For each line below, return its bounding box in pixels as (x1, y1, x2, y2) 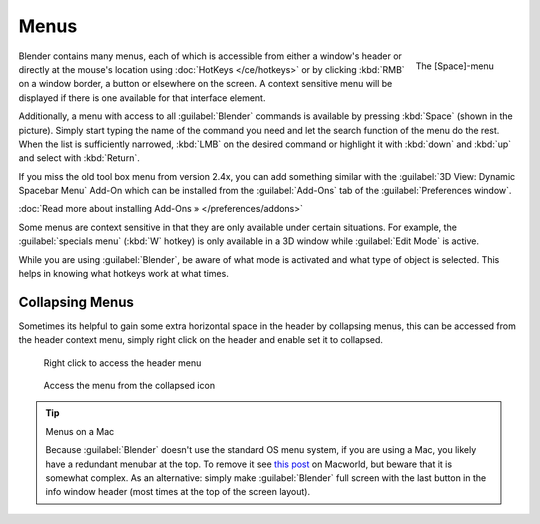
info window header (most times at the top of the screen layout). (45, 486, 310, 498)
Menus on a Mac (45, 425, 115, 437)
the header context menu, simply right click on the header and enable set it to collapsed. (18, 334, 384, 346)
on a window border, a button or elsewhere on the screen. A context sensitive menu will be (18, 78, 393, 90)
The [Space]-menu (415, 60, 494, 72)
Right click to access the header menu (43, 356, 202, 369)
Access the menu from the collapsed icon (43, 380, 215, 392)
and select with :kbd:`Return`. (18, 152, 140, 164)
